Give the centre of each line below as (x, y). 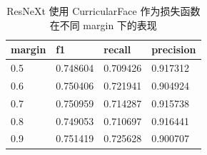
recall (117, 49)
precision (174, 49)
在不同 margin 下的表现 (103, 25)
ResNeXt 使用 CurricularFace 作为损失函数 (103, 11)
